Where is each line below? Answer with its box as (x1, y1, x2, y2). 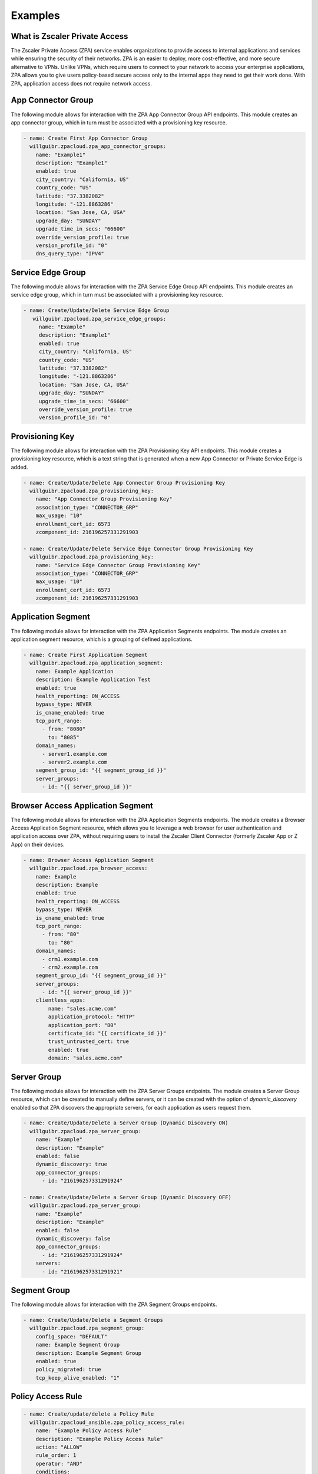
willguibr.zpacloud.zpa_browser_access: (29, 865, 148, 872)
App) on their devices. (11, 841, 65, 848)
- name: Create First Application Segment (23, 652, 148, 658)
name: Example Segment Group (35, 1341, 120, 1348)
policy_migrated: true (35, 1366, 101, 1373)
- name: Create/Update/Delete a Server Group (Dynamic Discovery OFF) (23, 1194, 232, 1200)
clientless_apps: (35, 997, 86, 1003)
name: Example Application (35, 668, 114, 675)
